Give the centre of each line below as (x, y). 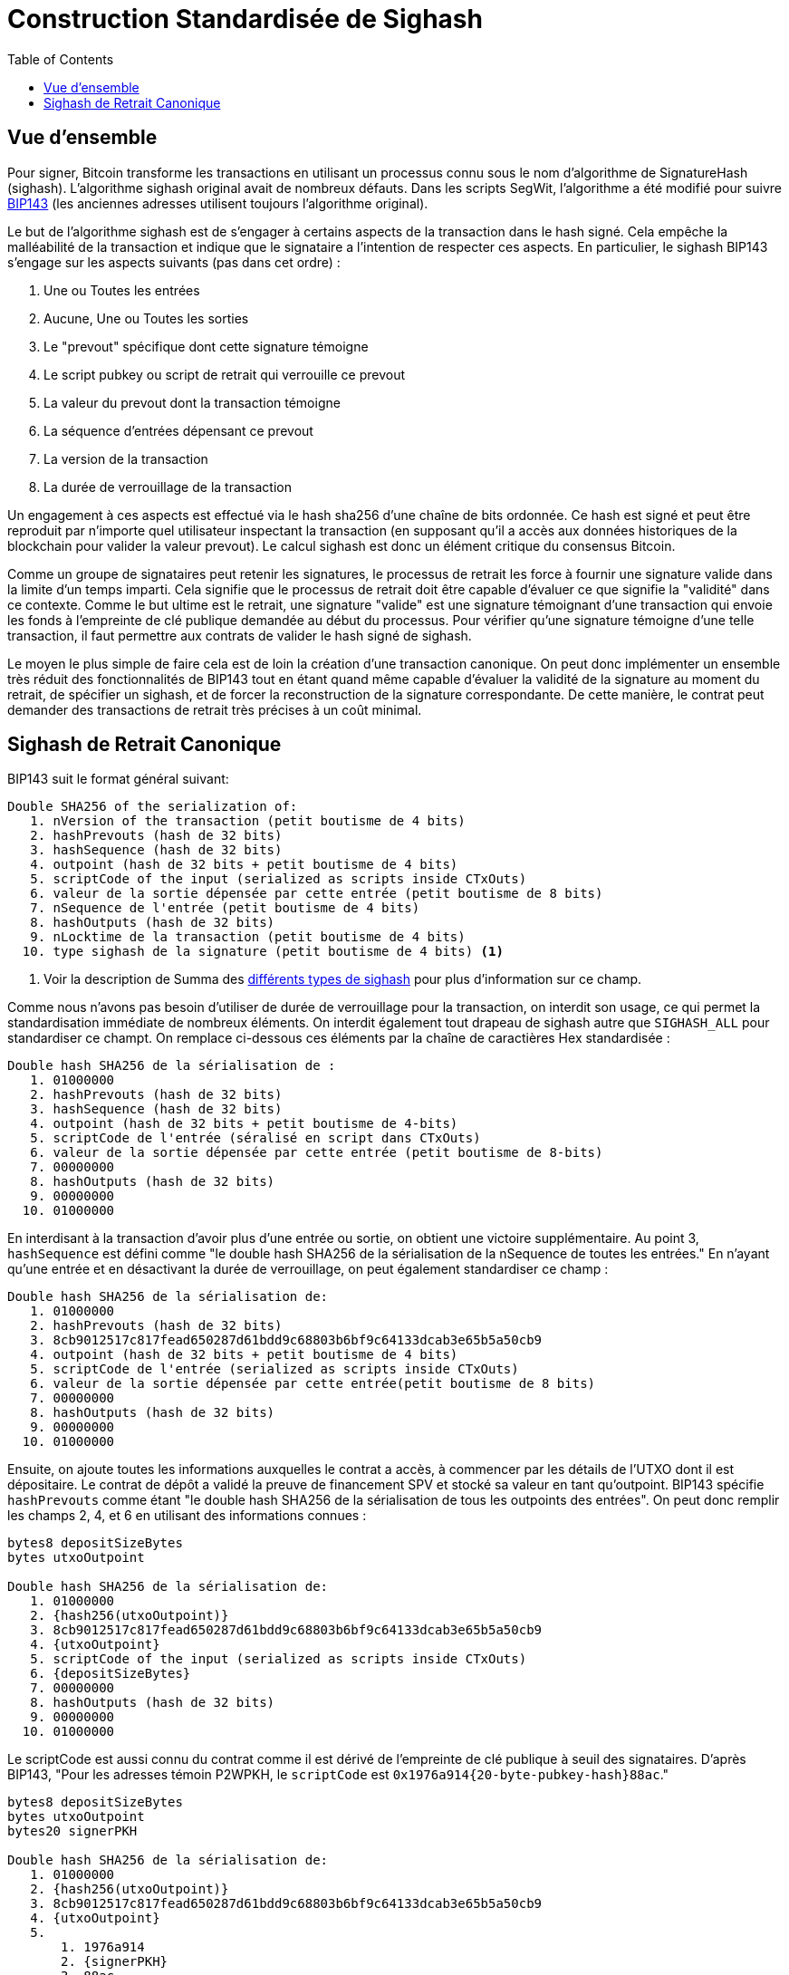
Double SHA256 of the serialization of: (153, 807)
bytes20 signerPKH (72, 1831)
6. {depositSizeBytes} (111, 1674)
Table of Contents (61, 59)
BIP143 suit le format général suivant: (118, 779)
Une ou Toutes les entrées (122, 290)
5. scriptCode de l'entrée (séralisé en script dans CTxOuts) (255, 1138)
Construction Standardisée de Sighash (245, 19)
